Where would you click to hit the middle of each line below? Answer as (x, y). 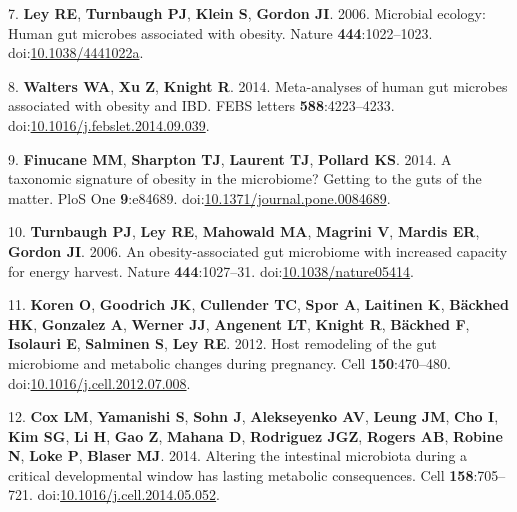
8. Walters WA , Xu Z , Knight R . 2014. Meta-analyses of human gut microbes (258, 85)
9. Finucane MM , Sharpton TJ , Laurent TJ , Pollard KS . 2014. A (230, 158)
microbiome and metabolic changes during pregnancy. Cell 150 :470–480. (229, 362)
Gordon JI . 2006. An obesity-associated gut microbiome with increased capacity (258, 250)
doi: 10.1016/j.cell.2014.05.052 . (128, 494)
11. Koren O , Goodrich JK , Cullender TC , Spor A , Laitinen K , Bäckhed (258, 304)
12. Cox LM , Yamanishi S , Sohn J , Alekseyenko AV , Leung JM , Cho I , (253, 416)
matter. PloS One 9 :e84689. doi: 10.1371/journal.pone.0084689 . (199, 197)
